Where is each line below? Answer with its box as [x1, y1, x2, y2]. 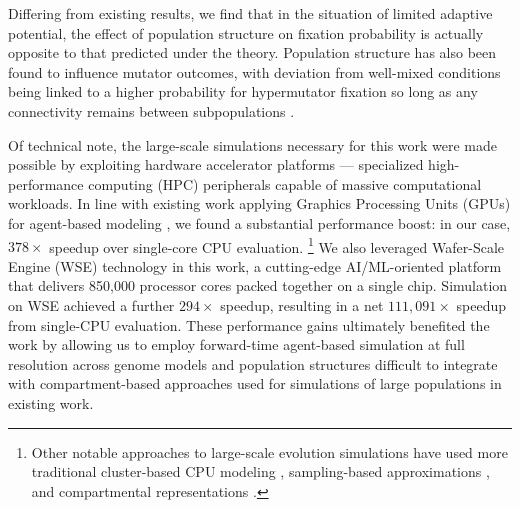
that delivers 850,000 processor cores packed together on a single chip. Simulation [8, 275, 508, 296]
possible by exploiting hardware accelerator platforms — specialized [8, 154, 424, 175]
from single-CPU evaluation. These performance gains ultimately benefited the [8, 314, 490, 335]
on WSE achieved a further [8, 294, 175, 315]
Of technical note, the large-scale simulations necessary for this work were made [8, 134, 498, 155]
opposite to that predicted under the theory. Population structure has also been [8, 42, 497, 63]
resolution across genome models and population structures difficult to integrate [8, 353, 498, 374]
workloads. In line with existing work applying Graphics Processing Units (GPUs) [8, 193, 511, 214]
